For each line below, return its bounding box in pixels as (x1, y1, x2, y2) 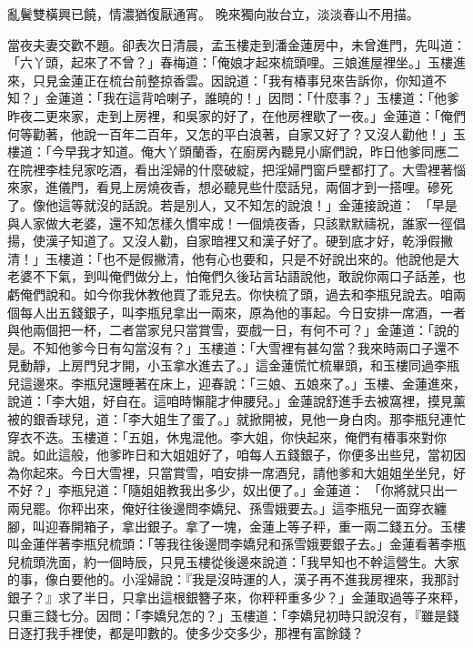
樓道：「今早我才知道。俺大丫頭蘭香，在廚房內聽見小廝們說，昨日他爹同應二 (7, 142, 459, 161)
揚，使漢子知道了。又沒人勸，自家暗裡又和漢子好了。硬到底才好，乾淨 (7, 231, 428, 250)
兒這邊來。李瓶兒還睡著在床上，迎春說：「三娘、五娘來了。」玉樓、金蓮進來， (7, 373, 466, 392)
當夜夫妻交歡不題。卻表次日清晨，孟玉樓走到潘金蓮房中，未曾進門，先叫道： (7, 35, 466, 54)
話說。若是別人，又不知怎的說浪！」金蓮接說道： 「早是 (121, 195, 458, 214)
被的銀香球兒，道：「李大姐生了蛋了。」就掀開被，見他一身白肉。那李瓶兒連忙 (7, 410, 466, 429)
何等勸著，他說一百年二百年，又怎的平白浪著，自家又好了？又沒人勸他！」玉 (7, 124, 466, 143)
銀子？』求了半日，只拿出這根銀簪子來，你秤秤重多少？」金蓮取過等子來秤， (7, 588, 466, 606)
